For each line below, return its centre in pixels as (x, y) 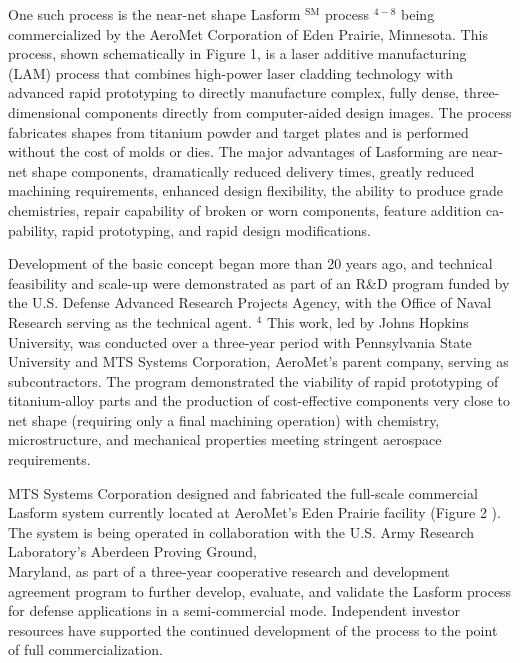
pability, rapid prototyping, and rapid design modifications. (189, 229)
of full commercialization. (85, 649)
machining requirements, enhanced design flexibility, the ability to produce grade (256, 190)
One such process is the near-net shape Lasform (154, 14)
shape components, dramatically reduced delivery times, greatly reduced (253, 170)
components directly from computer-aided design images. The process (298, 111)
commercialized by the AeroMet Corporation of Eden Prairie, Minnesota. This (248, 33)
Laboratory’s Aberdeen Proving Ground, (132, 551)
